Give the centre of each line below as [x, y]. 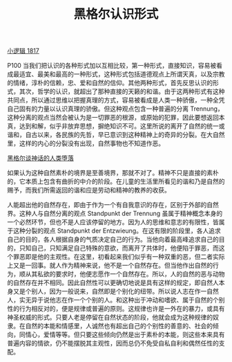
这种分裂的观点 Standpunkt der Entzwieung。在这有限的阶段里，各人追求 [117, 231]
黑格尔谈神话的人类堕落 [40, 158]
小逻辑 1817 [23, 51]
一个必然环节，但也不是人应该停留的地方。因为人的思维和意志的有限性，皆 [113, 222]
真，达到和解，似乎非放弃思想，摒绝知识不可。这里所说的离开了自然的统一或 [116, 126]
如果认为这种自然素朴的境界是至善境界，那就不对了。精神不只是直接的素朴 [113, 173]
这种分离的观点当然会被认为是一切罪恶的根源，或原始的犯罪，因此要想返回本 [116, 118]
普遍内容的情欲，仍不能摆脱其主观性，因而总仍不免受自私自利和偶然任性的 [113, 343]
